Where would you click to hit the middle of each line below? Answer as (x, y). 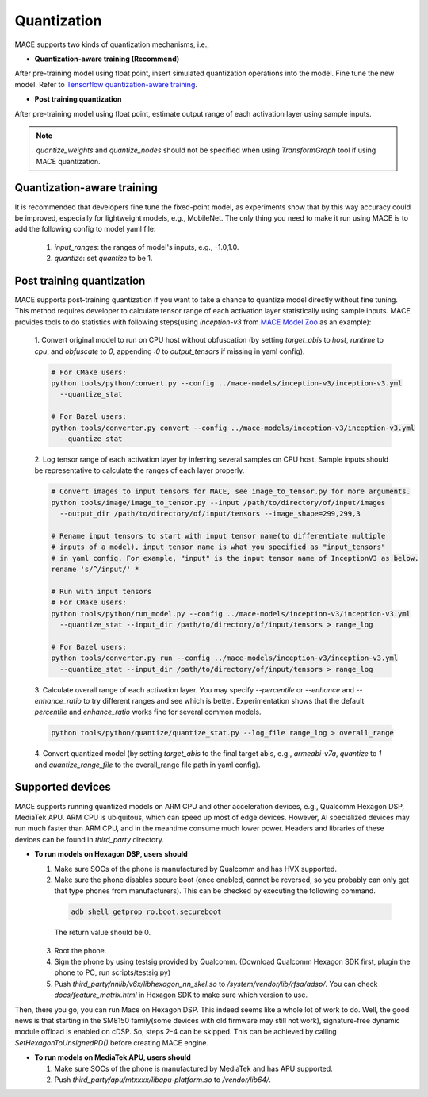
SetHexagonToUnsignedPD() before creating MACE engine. (112, 1042)
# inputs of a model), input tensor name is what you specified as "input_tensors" (218, 547)
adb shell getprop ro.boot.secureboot (146, 912)
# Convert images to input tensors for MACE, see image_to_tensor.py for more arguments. (231, 491)
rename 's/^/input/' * (95, 570)
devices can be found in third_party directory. (89, 839)
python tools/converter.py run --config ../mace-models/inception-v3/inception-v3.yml (225, 658)
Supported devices (63, 787)
